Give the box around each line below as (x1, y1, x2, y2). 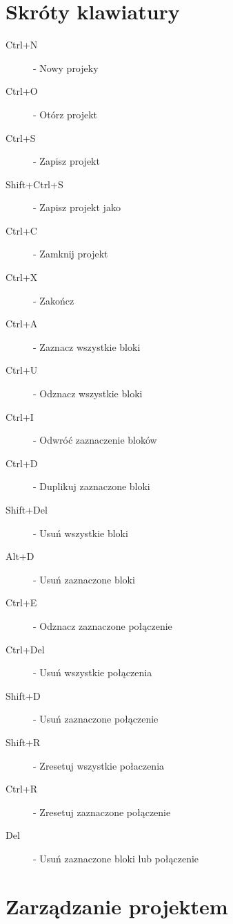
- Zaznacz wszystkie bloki (33, 339, 141, 354)
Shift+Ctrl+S (6, 176, 63, 191)
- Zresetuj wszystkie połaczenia (33, 758, 165, 772)
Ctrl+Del (6, 642, 45, 656)
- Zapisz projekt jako (33, 200, 121, 215)
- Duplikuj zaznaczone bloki (33, 479, 150, 493)
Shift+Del (6, 502, 48, 516)
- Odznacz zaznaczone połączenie (33, 618, 172, 633)
